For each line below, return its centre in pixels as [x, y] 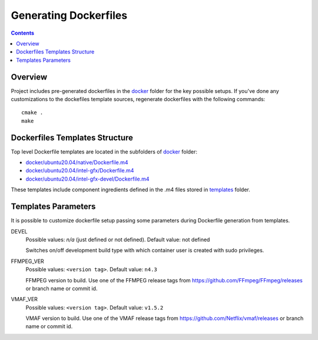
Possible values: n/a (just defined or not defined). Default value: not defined [118, 239]
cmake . [32, 113]
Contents [23, 33]
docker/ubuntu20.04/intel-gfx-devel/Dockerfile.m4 [87, 179]
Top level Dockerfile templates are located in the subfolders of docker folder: [104, 151]
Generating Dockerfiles [69, 15]
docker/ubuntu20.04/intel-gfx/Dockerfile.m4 [80, 171]
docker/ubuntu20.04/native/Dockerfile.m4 [77, 162]
